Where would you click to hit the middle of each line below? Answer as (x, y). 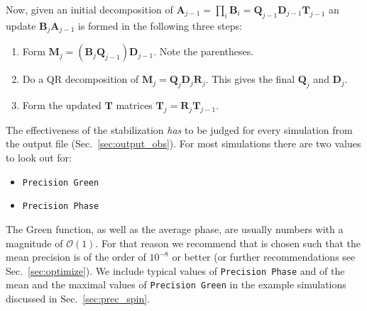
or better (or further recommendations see (264, 257)
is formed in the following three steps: (160, 25)
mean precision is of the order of (76, 257)
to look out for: (39, 158)
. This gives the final (250, 79)
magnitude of (34, 243)
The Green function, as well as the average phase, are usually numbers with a (175, 228)
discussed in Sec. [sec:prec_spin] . (78, 299)
